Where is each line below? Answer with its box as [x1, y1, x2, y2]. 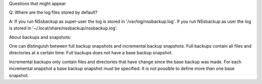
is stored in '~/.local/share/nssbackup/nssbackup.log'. [9, 25, 118, 31]
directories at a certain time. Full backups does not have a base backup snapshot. [9, 50, 173, 56]
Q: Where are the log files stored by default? [9, 10, 98, 16]
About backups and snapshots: [9, 34, 71, 40]
